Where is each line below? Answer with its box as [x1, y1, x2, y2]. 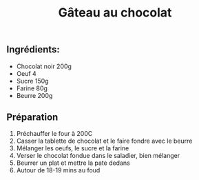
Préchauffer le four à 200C [16, 130, 93, 138]
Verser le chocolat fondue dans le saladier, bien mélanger [16, 152, 180, 160]
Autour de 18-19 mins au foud [16, 166, 101, 174]
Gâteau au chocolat [58, 5, 172, 21]
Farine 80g [16, 84, 48, 92]
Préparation [6, 112, 59, 123]
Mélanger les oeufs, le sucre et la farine [16, 144, 129, 152]
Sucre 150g [16, 77, 49, 85]
